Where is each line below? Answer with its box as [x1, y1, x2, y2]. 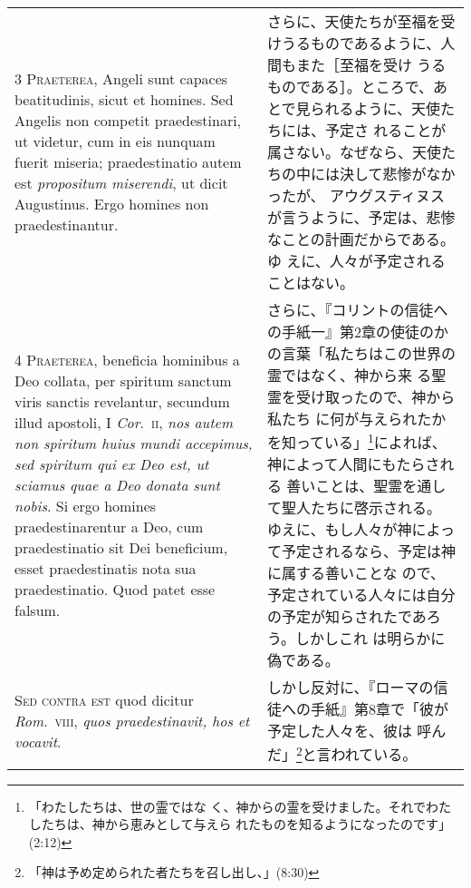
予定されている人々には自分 [266, 584, 456, 606]
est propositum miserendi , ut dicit [14, 172, 228, 193]
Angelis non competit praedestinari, [14, 110, 242, 131]
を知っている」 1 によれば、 [266, 429, 447, 454]
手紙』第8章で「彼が [310, 698, 448, 720]
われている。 [331, 744, 418, 766]
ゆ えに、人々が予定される [266, 250, 446, 271]
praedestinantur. [14, 214, 119, 235]
